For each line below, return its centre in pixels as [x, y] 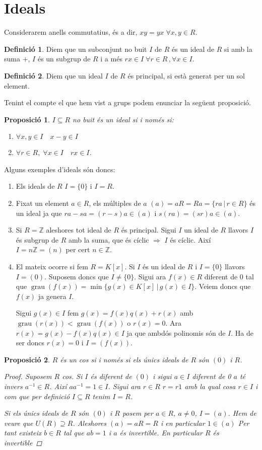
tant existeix [23, 433]
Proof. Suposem [28, 376]
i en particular [183, 423]
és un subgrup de [64, 59]
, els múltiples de [115, 203]
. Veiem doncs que [223, 286]
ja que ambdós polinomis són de [176, 332]
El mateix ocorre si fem [52, 267]
